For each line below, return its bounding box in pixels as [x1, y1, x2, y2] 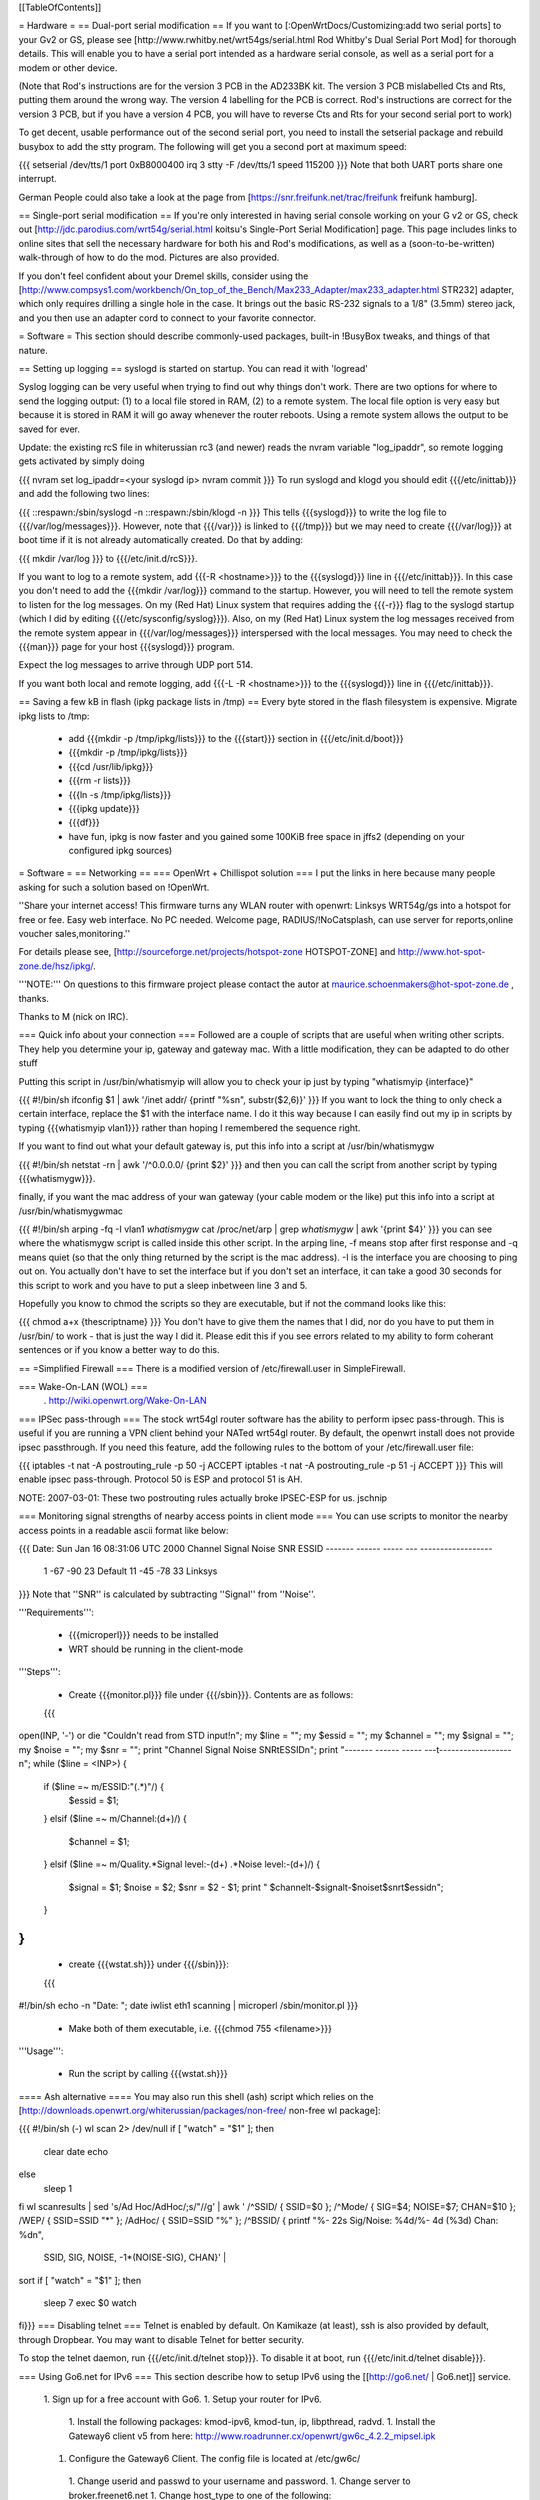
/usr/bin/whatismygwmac [18, 1205, 124, 1217]
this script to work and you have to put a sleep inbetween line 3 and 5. [18, 1279, 308, 1291]
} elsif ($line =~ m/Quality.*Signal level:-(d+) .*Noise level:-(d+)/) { [43, 1858, 321, 1870]
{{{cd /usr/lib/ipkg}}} [68, 760, 154, 772]
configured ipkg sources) [68, 845, 173, 857]
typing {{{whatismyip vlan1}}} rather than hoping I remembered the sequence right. [18, 1121, 361, 1134]
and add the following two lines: [18, 488, 150, 500]
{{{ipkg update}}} [68, 802, 140, 814]
